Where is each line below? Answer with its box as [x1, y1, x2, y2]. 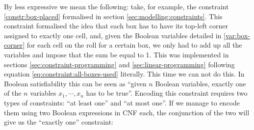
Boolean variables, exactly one [155, 78, 246, 88]
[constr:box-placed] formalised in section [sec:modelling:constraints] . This [4, 11, 223, 21]
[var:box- [224, 30, 250, 40]
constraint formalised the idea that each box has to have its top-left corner [4, 21, 229, 31]
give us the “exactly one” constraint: [4, 117, 114, 127]
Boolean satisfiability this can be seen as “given [4, 78, 147, 88]
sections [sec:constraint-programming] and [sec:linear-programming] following [4, 59, 235, 69]
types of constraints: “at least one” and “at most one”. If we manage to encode [4, 97, 240, 107]
